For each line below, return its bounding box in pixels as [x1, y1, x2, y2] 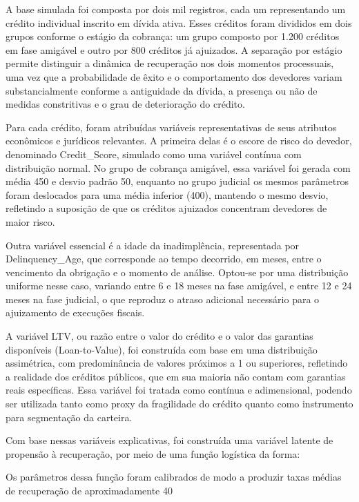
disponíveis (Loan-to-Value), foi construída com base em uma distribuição [6, 342, 318, 356]
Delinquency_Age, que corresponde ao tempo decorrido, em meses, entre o [6, 251, 322, 266]
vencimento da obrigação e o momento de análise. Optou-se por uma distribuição [6, 264, 349, 279]
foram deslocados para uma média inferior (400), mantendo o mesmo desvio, [6, 187, 329, 202]
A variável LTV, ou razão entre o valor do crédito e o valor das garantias [6, 329, 313, 343]
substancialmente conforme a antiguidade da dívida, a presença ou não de [6, 83, 318, 97]
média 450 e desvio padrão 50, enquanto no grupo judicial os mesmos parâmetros [6, 174, 349, 189]
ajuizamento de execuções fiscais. [6, 305, 145, 320]
